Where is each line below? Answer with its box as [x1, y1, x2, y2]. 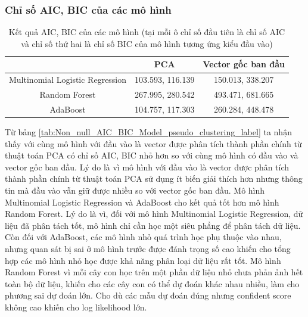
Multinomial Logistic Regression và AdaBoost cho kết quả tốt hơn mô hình [5, 195, 279, 208]
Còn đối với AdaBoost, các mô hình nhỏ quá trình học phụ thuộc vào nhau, [5, 231, 282, 243]
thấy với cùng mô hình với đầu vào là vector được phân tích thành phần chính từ [5, 137, 302, 150]
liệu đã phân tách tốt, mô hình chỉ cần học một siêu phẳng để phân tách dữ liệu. [5, 219, 301, 231]
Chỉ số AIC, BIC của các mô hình [5, 2, 172, 17]
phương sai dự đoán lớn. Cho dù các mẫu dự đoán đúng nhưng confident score [5, 289, 291, 302]
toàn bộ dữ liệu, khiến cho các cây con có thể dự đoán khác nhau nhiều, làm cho [5, 277, 300, 290]
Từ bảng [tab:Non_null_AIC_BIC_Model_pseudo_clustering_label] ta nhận [5, 126, 292, 138]
